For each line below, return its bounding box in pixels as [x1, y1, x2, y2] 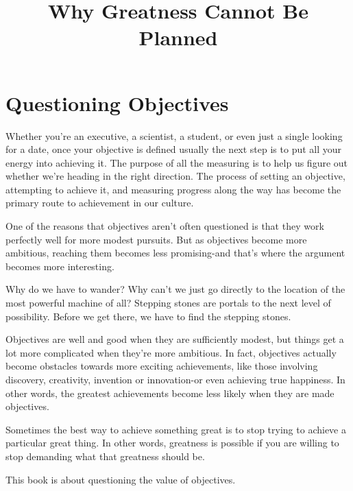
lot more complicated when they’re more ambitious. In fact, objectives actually [5, 345, 337, 359]
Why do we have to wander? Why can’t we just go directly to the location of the [5, 282, 345, 296]
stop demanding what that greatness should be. [5, 448, 205, 463]
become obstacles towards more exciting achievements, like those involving [5, 359, 318, 373]
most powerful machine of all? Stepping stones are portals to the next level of [5, 296, 331, 310]
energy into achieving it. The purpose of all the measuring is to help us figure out [5, 155, 348, 169]
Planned [138, 23, 218, 51]
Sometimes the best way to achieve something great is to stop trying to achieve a [5, 422, 346, 436]
